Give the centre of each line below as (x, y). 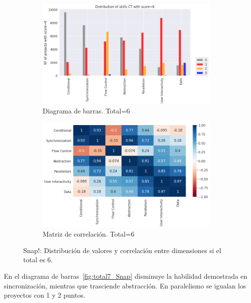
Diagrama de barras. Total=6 (86, 111)
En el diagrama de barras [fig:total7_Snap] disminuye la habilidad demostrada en (126, 276)
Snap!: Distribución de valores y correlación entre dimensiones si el (122, 250)
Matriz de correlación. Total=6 (89, 234)
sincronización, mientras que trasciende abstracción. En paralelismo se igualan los (125, 285)
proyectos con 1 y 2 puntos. (45, 295)
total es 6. (38, 260)
